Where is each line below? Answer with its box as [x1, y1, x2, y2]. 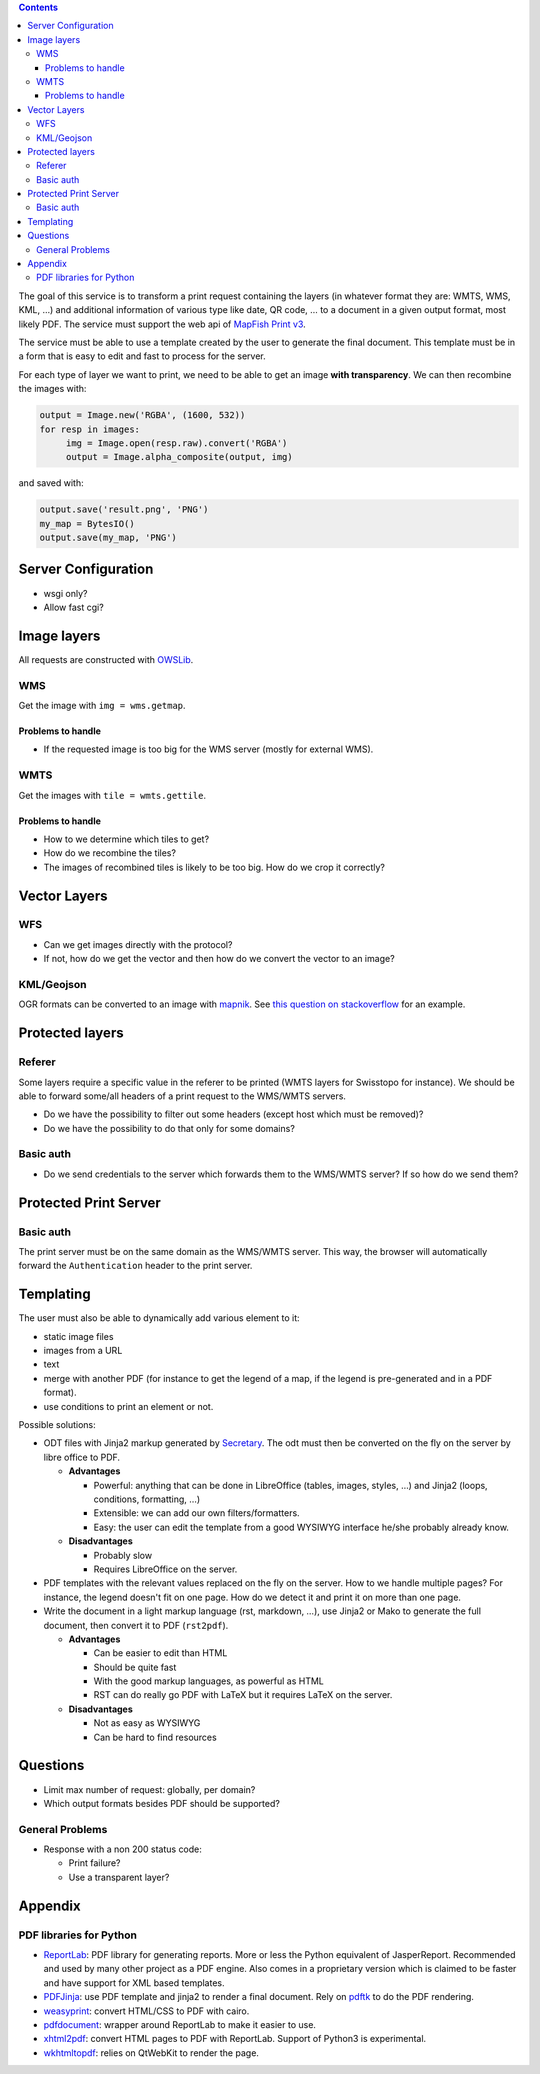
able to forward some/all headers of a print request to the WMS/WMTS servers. [18, 1090, 347, 1102]
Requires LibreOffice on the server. [93, 1563, 238, 1575]
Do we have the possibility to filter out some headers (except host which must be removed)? [43, 1108, 424, 1120]
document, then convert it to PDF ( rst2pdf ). [43, 1619, 229, 1631]
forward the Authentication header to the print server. [18, 1260, 253, 1272]
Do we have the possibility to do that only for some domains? [43, 1122, 295, 1134]
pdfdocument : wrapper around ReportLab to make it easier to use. [43, 2018, 317, 2030]
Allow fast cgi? [43, 601, 104, 613]
